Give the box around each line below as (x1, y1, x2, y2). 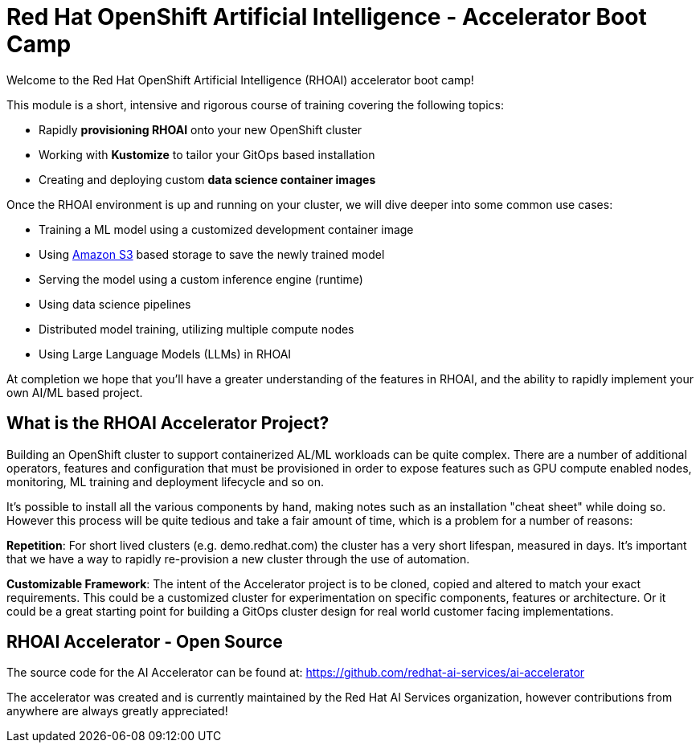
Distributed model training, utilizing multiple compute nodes (39, 321, 354, 336)
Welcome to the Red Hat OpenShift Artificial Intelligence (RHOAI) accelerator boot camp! (6, 72, 474, 87)
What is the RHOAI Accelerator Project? (6, 413, 330, 434)
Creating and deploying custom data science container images (39, 172, 376, 186)
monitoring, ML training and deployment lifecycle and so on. (6, 474, 324, 489)
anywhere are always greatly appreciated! (6, 704, 228, 718)
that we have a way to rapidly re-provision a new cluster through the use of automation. (6, 551, 470, 566)
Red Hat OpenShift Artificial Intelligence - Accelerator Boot (6, 3, 647, 31)
